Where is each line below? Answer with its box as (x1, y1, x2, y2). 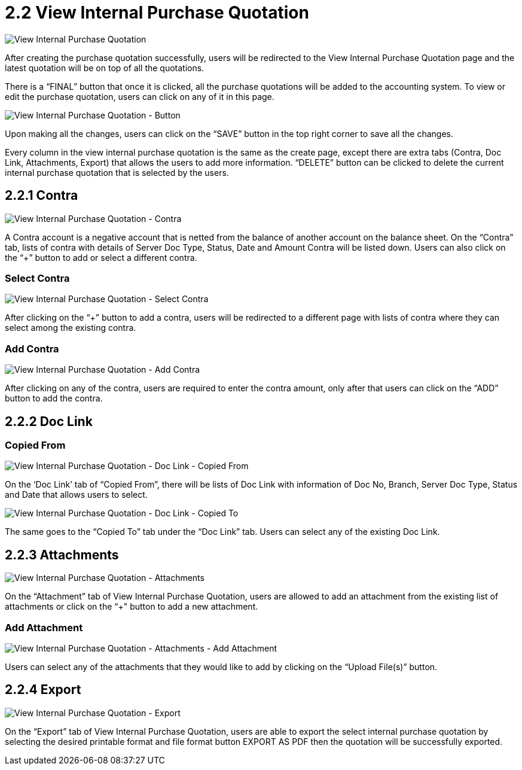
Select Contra (5, 272, 70, 284)
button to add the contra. (5, 393, 103, 404)
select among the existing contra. (5, 322, 136, 333)
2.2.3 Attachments (5, 547, 119, 562)
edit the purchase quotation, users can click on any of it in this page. (5, 91, 274, 102)
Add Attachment (5, 621, 83, 634)
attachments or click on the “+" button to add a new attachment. (5, 601, 258, 612)
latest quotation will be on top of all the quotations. (5, 62, 204, 73)
